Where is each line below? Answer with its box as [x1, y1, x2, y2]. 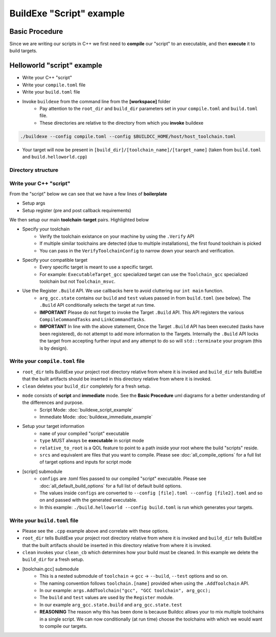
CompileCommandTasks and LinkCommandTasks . [39, 316, 146, 323]
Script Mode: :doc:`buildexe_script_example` [39, 406, 133, 413]
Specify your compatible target [22, 257, 88, 263]
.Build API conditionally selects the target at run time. [39, 302, 155, 308]
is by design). [39, 345, 68, 351]
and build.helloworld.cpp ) [22, 154, 87, 160]
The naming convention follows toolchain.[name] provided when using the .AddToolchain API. [39, 580, 249, 586]
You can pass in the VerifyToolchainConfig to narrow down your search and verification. [39, 247, 235, 254]
